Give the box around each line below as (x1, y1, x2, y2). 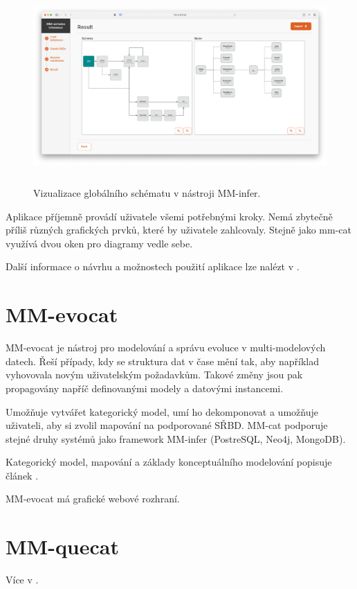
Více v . (6, 572, 39, 587)
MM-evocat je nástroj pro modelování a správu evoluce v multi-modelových (6, 340, 326, 355)
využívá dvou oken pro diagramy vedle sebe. (6, 236, 193, 250)
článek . (6, 468, 39, 482)
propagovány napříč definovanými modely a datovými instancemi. (6, 380, 284, 395)
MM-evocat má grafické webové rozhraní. (6, 491, 180, 506)
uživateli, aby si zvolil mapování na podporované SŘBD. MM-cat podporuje (6, 418, 328, 432)
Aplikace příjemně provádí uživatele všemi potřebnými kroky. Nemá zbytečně (6, 209, 333, 223)
